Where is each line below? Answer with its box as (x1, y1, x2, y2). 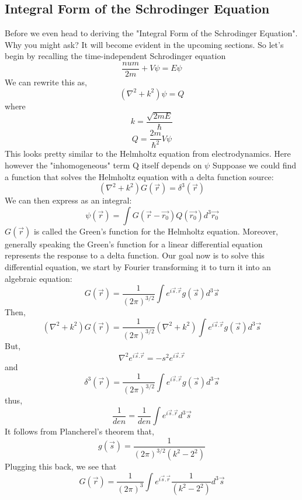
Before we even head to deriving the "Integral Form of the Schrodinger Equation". (5, 27, 298, 39)
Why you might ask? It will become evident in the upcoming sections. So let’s (5, 38, 284, 50)
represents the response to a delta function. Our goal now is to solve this (5, 249, 265, 261)
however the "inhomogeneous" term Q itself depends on (5, 159, 202, 171)
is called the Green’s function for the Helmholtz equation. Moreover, (33, 225, 279, 237)
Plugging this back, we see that (5, 460, 117, 473)
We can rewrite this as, (5, 76, 87, 88)
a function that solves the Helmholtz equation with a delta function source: (5, 170, 274, 182)
